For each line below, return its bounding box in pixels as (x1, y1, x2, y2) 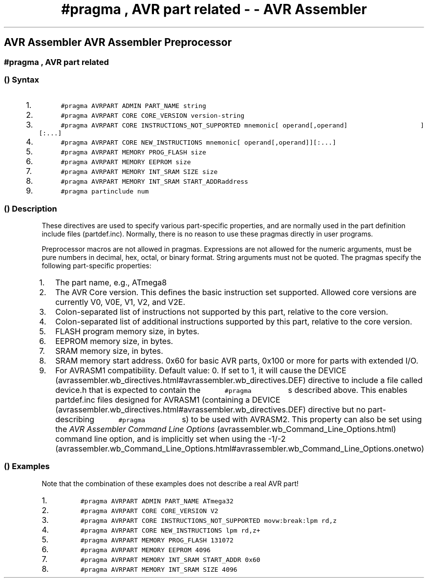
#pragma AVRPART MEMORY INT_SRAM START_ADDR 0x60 (80, 556, 260, 563)
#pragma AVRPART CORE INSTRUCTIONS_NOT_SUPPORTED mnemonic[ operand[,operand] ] (61, 122, 424, 129)
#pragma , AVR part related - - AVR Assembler (61, 1, 367, 18)
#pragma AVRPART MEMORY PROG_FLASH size (61, 149, 206, 156)
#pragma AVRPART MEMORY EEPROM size (61, 158, 191, 166)
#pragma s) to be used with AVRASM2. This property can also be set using (118, 414, 422, 425)
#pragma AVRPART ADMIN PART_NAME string (61, 102, 206, 110)
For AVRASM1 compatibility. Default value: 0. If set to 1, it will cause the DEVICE (55, 366, 346, 376)
